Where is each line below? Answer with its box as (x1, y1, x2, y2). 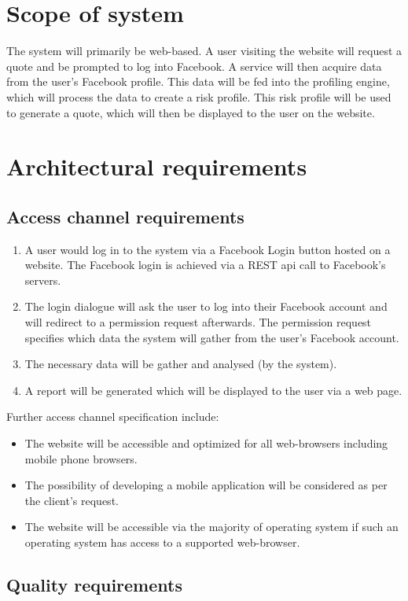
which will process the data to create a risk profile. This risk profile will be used (6, 88, 391, 105)
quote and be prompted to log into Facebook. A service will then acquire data (6, 57, 382, 74)
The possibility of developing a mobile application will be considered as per (24, 477, 388, 493)
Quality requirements (6, 572, 182, 596)
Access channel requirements (6, 204, 244, 228)
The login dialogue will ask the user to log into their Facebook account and (24, 298, 388, 315)
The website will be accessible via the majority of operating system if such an (24, 518, 399, 535)
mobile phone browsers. (24, 450, 138, 466)
